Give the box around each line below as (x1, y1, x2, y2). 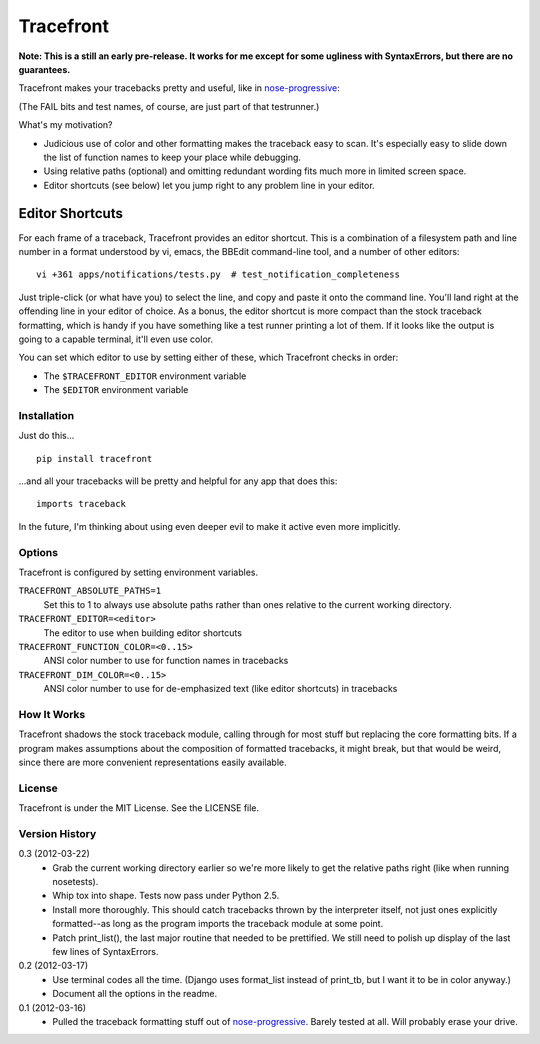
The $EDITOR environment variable (43, 384, 189, 396)
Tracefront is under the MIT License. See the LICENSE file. (18, 802, 260, 814)
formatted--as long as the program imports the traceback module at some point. (52, 918, 384, 930)
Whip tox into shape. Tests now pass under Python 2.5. (52, 890, 280, 902)
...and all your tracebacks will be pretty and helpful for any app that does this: (18, 475, 338, 487)
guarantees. (18, 63, 71, 75)
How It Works (18, 707, 86, 721)
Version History (18, 826, 97, 840)
